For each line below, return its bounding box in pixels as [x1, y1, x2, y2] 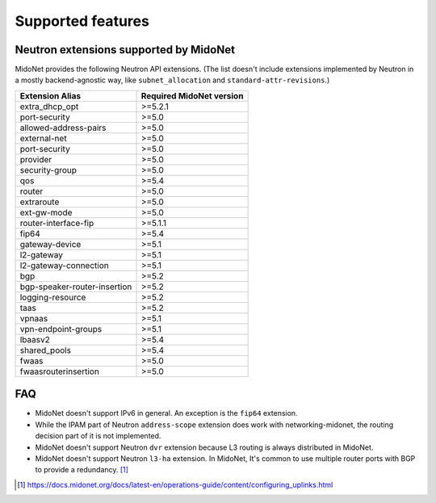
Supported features [15, 12, 149, 30]
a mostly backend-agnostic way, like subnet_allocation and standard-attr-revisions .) [15, 75, 330, 85]
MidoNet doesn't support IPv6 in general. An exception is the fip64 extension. [35, 409, 298, 418]
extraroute [19, 196, 60, 207]
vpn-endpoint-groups [19, 323, 103, 334]
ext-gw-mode [19, 207, 73, 218]
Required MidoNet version [140, 90, 244, 101]
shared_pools [19, 344, 72, 355]
